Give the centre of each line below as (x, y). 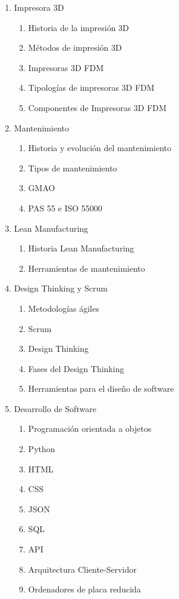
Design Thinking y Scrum (61, 288)
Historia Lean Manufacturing (81, 248)
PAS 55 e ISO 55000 (65, 208)
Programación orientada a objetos (90, 428)
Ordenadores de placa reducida (84, 589)
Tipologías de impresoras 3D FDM (91, 87)
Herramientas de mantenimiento (87, 268)
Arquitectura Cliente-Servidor (82, 569)
